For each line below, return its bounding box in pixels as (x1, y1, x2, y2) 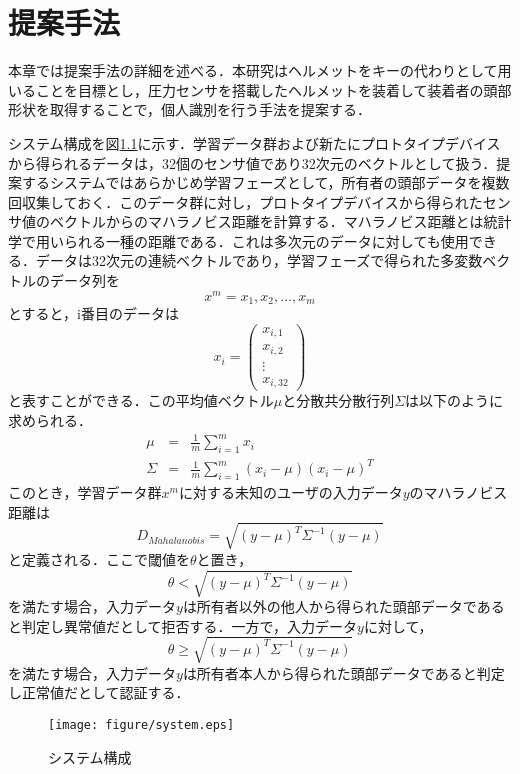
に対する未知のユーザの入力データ (179, 482, 403, 503)
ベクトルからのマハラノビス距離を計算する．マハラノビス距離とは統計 (49, 211, 512, 232)
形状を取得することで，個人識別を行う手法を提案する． (8, 99, 372, 120)
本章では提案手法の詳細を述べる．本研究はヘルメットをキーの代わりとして (8, 60, 498, 81)
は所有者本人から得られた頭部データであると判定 (182, 662, 505, 683)
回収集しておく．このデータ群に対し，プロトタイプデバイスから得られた (8, 191, 483, 212)
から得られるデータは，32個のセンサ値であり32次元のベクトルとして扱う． (8, 152, 497, 173)
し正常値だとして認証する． (8, 682, 190, 703)
